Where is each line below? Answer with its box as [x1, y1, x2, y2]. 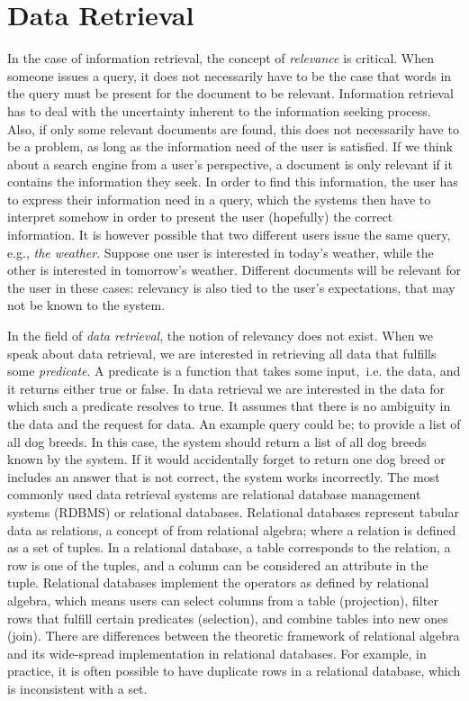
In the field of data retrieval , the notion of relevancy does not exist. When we [7, 326, 434, 345]
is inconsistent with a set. [7, 678, 148, 697]
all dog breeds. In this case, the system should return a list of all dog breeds [7, 432, 427, 451]
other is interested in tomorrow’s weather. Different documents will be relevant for [7, 260, 461, 279]
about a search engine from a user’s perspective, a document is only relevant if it [7, 154, 453, 173]
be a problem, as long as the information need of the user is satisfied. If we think [7, 137, 453, 156]
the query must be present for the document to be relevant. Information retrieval [7, 84, 454, 103]
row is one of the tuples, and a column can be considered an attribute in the [7, 555, 428, 574]
